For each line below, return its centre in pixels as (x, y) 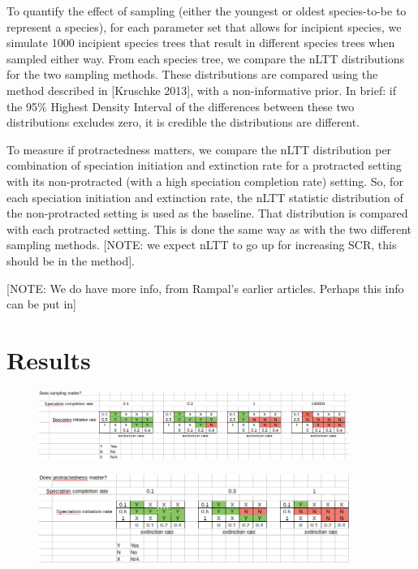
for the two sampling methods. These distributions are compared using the (192, 74)
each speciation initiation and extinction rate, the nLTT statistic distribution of (205, 197)
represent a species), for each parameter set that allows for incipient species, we (204, 26)
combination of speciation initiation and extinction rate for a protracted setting (204, 165)
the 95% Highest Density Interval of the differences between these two (181, 106)
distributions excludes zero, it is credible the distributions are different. (183, 122)
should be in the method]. (71, 260)
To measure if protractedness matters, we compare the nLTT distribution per (199, 149)
